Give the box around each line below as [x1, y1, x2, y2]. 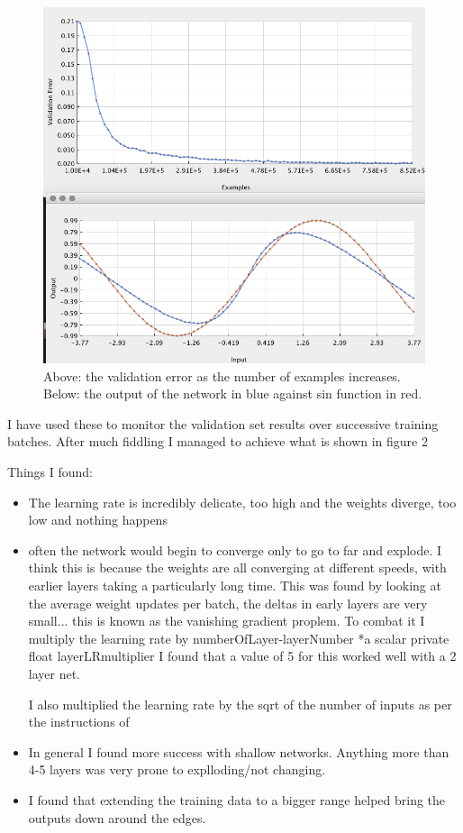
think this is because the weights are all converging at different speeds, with [28, 558, 447, 577]
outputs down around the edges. [28, 808, 206, 827]
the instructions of [28, 712, 130, 731]
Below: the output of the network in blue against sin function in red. [43, 384, 422, 403]
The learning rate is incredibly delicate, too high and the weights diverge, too [28, 492, 457, 511]
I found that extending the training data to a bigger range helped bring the [28, 790, 446, 809]
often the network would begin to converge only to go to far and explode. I [28, 540, 442, 559]
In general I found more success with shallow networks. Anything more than [28, 742, 449, 761]
